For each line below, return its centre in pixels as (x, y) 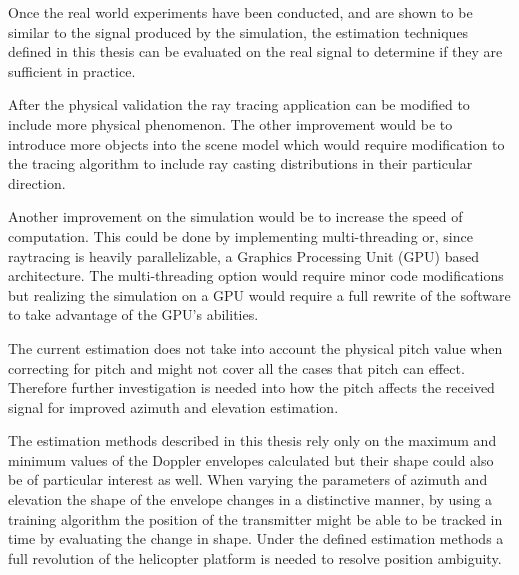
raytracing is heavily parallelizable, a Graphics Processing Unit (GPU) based (243, 255)
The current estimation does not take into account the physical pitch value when (255, 347)
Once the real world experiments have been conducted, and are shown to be (240, 12)
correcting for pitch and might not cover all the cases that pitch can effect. (236, 367)
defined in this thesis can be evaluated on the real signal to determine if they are (255, 51)
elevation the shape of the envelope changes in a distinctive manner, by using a (250, 499)
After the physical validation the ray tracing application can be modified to (239, 104)
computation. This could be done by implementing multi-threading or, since (240, 235)
